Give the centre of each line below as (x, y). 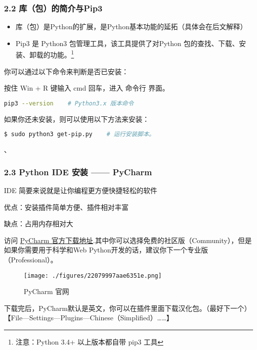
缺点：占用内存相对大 (39, 224)
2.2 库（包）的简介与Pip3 (53, 8)
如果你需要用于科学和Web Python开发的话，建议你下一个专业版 (106, 250)
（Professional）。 (31, 259)
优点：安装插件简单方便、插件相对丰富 (66, 207)
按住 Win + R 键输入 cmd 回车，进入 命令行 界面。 (87, 88)
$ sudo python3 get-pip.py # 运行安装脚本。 (80, 134)
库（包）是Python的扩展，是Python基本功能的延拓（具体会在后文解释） (131, 26)
